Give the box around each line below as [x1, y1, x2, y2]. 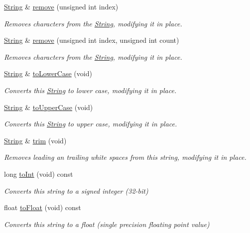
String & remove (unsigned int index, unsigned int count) [4, 35, 179, 45]
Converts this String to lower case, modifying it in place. [4, 85, 177, 95]
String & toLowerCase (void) [4, 68, 92, 79]
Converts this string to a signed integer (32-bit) [4, 185, 148, 196]
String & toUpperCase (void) [4, 102, 93, 112]
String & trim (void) [4, 135, 67, 145]
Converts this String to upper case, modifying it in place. [4, 118, 177, 129]
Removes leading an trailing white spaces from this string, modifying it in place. [4, 152, 247, 162]
